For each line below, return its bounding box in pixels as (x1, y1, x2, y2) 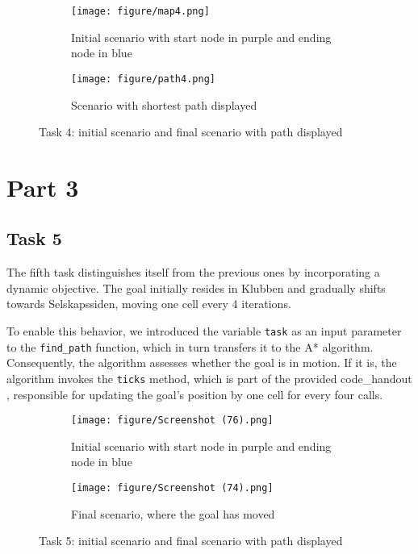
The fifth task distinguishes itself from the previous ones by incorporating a (6, 264, 380, 281)
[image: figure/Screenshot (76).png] (71, 414, 274, 427)
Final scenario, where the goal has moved (71, 505, 275, 522)
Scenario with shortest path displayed (71, 96, 257, 113)
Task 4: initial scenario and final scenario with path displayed (39, 123, 343, 140)
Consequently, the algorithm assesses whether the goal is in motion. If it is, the (6, 354, 397, 371)
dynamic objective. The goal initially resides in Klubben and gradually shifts (6, 279, 386, 296)
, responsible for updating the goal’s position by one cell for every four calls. (6, 385, 383, 402)
